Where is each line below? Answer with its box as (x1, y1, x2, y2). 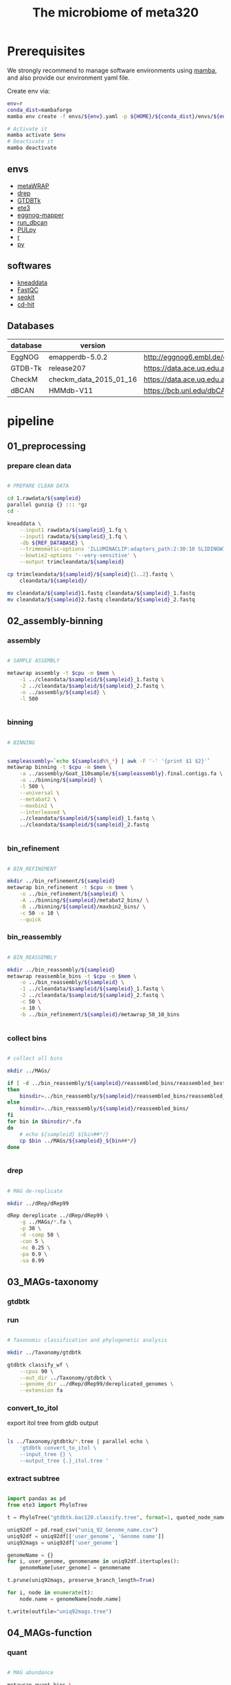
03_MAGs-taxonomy (7, 1276, 99, 1288)
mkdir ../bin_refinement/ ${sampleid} (7, 878, 115, 884)
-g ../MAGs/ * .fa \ (19, 1218, 72, 1226)
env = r (7, 100, 23, 107)
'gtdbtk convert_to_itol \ (19, 1444, 97, 1451)
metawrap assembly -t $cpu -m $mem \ (7, 670, 115, 677)
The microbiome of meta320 (32, 5, 199, 21)
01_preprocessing (7, 440, 86, 452)
